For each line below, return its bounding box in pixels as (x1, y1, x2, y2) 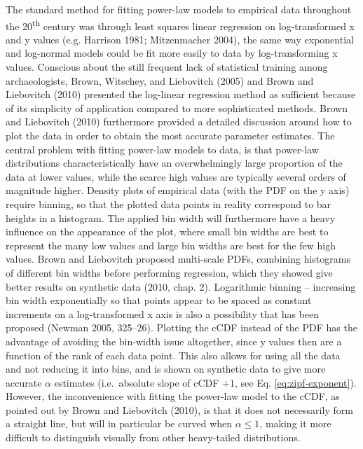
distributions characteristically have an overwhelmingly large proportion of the (6, 156, 343, 170)
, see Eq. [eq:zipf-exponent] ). (235, 375, 357, 389)
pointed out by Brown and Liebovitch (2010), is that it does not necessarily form (6, 402, 353, 417)
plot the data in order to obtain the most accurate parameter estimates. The (6, 128, 335, 142)
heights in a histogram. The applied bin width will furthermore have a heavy (6, 210, 336, 225)
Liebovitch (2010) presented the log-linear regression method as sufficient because (6, 87, 356, 102)
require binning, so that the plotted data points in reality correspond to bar (6, 196, 331, 211)
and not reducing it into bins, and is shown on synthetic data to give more (6, 361, 326, 376)
